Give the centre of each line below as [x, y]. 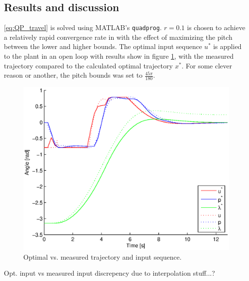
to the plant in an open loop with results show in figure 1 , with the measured [119, 56]
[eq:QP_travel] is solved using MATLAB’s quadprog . [83, 27]
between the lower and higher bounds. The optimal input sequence [103, 46]
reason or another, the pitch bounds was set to [73, 75]
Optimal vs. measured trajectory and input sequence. [102, 256]
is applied [227, 46]
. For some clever [207, 65]
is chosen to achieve [216, 27]
